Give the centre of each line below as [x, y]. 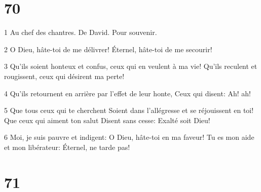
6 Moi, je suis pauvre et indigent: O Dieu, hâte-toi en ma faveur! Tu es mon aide [129, 137]
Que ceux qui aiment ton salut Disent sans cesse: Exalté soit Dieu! [107, 120]
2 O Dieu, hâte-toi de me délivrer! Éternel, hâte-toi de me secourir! [108, 49]
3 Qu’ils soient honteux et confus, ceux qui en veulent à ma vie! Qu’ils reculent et [131, 66]
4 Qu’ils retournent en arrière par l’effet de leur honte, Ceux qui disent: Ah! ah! [127, 93]
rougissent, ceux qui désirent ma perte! [64, 76]
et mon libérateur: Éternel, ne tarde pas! [67, 147]
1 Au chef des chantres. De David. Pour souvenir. [81, 32]
